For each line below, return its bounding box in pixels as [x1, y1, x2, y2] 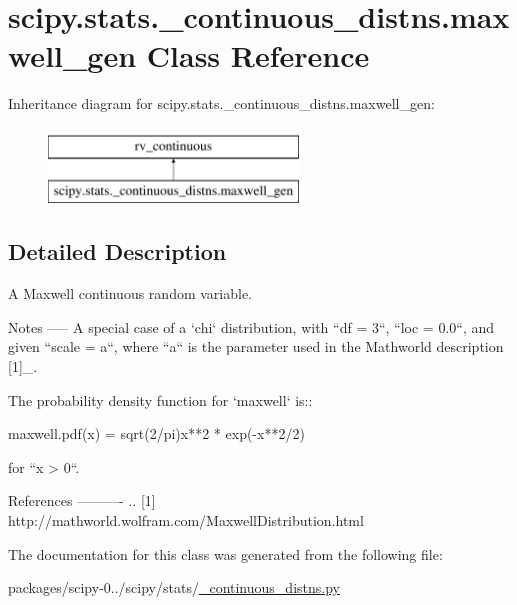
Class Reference [146, 35, 370, 76]
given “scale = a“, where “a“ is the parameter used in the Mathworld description [8, 336, 504, 357]
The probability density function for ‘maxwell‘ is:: [8, 389, 313, 410]
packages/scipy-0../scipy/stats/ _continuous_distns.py [8, 577, 340, 598]
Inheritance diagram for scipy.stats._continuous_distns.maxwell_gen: [8, 93, 435, 114]
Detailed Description [8, 236, 227, 267]
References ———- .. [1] [8, 490, 156, 511]
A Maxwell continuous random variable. [8, 283, 253, 304]
